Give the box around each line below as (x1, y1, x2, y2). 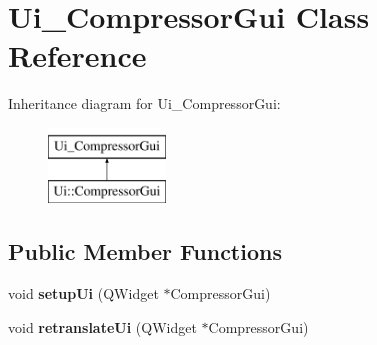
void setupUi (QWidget (8, 283, 159, 304)
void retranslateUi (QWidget (8, 316, 197, 337)
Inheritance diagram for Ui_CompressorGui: (8, 93, 281, 114)
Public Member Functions (8, 236, 282, 267)
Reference (8, 35, 147, 76)
